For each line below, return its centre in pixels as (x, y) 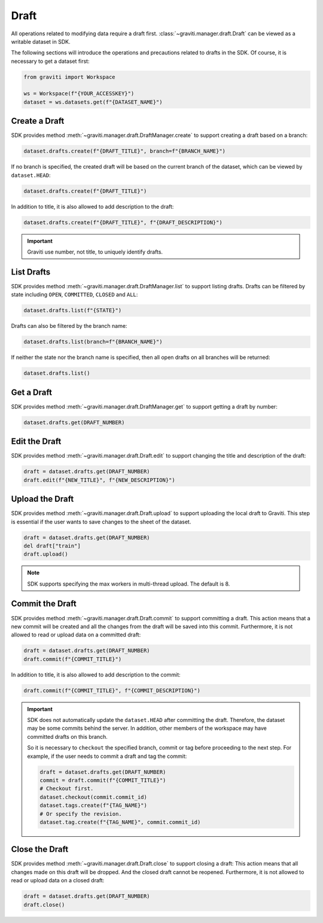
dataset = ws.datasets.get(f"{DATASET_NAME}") (93, 102)
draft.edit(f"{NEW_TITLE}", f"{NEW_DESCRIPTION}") (100, 480)
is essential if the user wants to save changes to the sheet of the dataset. (101, 522)
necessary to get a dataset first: (50, 61)
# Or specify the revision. (81, 814)
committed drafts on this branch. (67, 736)
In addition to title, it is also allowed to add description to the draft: (92, 206)
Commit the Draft (44, 604)
